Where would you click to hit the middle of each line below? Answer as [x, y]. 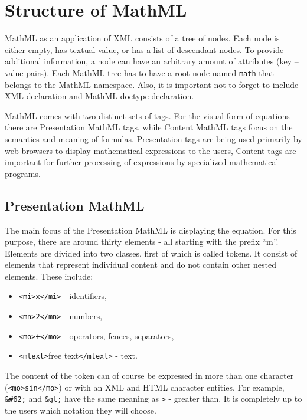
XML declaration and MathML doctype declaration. [99, 96]
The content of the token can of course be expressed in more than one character [149, 375]
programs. [23, 173]
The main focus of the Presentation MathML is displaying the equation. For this [151, 230]
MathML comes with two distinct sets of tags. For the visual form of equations [147, 115]
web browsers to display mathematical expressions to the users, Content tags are [151, 150]
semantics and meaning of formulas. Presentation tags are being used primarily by [153, 138]
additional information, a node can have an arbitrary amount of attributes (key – [152, 61]
